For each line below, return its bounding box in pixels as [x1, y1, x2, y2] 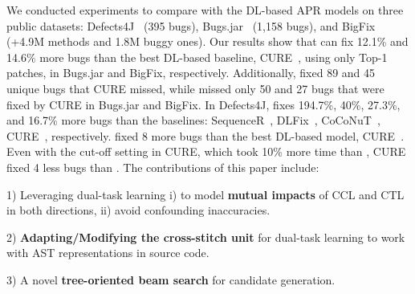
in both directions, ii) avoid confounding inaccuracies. [6, 202, 271, 218]
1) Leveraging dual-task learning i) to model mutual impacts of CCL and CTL [6, 186, 405, 202]
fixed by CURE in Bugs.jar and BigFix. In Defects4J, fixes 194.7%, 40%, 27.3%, [6, 96, 401, 112]
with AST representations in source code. [6, 244, 210, 261]
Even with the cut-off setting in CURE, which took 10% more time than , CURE [6, 143, 406, 160]
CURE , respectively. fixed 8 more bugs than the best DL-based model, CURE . [6, 127, 405, 144]
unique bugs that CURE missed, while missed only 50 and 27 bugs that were [6, 80, 384, 96]
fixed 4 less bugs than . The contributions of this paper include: [6, 158, 319, 175]
